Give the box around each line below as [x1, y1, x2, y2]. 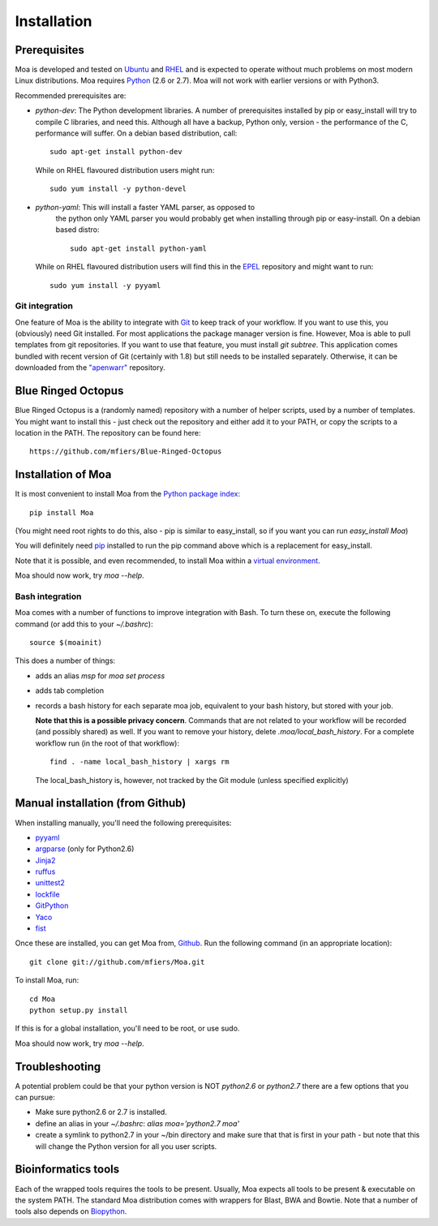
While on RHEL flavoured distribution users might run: [35, 165, 215, 174]
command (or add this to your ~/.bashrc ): [15, 619, 153, 629]
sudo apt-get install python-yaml [70, 243, 207, 253]
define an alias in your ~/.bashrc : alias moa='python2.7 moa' [35, 1118, 239, 1128]
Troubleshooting [15, 1060, 101, 1073]
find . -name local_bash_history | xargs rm [49, 757, 230, 767]
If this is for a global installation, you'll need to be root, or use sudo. [15, 1023, 240, 1034]
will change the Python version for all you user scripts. [35, 1141, 217, 1151]
